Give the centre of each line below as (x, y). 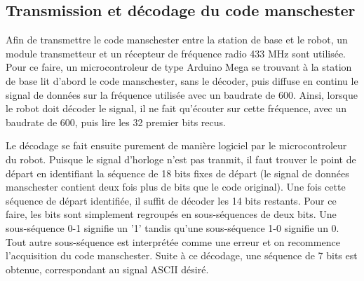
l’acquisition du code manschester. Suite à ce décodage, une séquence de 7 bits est (182, 255)
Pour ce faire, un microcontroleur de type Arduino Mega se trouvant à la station (179, 67)
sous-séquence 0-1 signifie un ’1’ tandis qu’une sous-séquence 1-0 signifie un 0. (173, 227)
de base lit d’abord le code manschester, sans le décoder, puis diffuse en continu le (182, 80)
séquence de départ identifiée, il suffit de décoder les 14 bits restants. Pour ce (171, 200)
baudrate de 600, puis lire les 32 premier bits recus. (116, 122)
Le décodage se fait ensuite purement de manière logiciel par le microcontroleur (176, 145)
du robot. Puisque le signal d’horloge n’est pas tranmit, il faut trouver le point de (181, 159)
